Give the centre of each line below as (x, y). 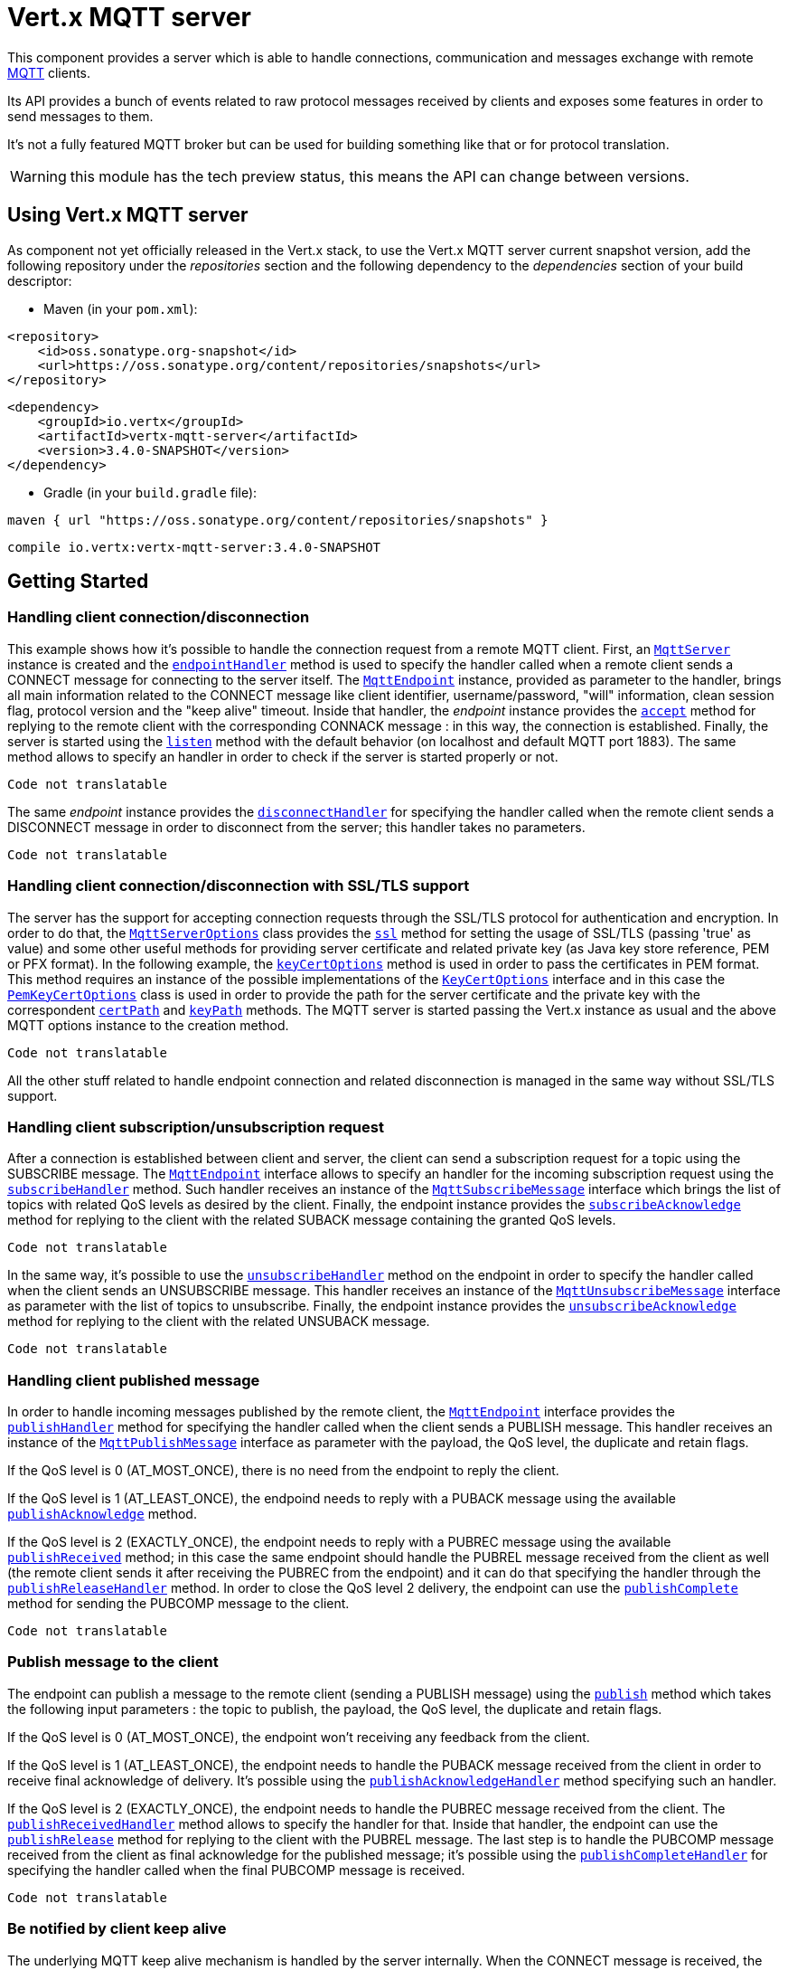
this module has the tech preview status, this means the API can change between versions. (380, 176)
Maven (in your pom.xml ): (121, 308)
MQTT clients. (49, 72)
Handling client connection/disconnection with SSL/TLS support (239, 886)
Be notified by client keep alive (117, 1929)
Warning (38, 176)
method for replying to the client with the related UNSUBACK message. (219, 1321)
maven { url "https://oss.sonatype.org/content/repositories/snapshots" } (278, 520)
